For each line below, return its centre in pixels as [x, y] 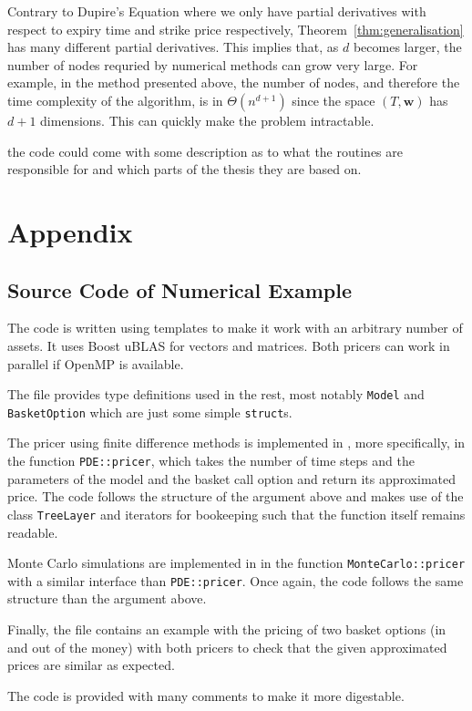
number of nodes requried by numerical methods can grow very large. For [213, 64]
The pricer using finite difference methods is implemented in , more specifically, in [236, 443]
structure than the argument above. [107, 598]
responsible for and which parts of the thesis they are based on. [185, 169]
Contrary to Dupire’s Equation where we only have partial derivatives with [217, 11]
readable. [33, 532]
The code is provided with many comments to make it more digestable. [206, 695]
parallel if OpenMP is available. [96, 363]
